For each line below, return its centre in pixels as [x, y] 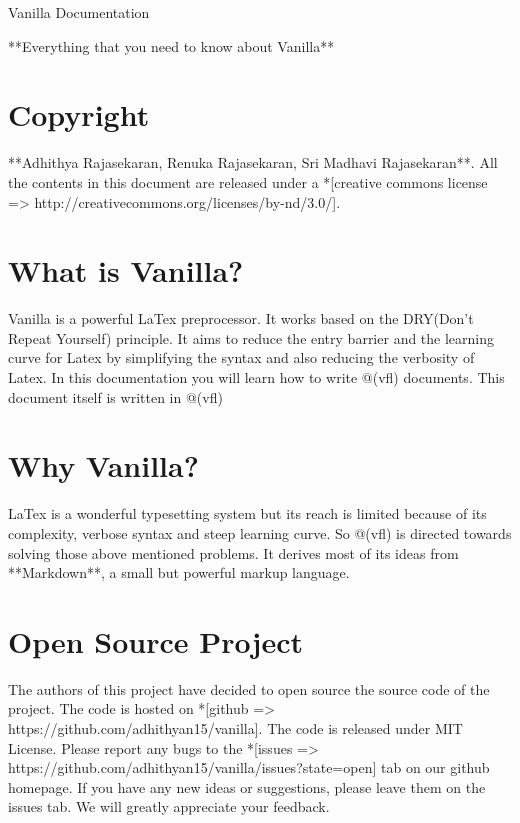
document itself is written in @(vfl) [115, 396]
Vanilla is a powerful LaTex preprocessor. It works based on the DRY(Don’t [241, 318]
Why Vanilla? [103, 465]
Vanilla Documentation [79, 12]
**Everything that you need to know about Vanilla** [171, 45]
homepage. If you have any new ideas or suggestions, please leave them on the [247, 786]
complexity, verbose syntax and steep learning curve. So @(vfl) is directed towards [260, 532]
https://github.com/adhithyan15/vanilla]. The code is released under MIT [235, 728]
